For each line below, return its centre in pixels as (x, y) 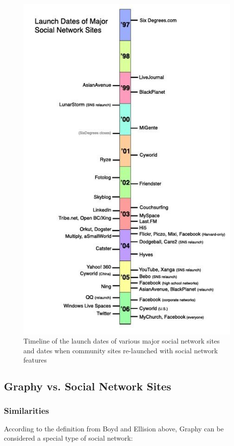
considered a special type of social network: (68, 438)
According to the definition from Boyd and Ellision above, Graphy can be (114, 428)
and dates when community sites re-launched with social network (121, 350)
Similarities (27, 410)
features (35, 360)
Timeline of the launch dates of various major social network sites (122, 341)
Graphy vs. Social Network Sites (88, 386)
